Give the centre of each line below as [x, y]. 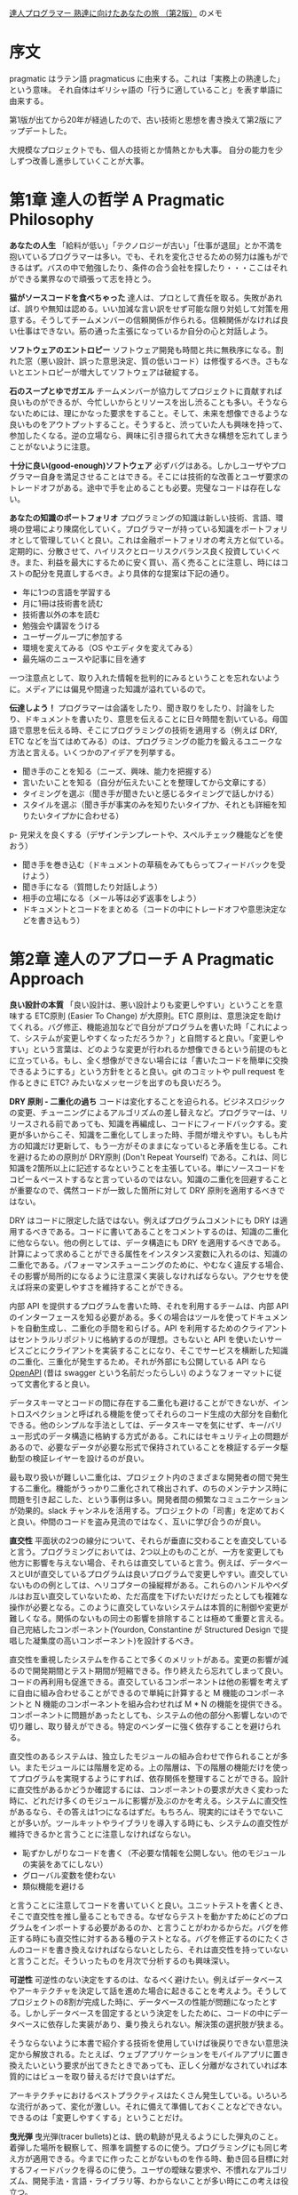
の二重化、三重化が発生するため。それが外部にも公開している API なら [138, 1361]
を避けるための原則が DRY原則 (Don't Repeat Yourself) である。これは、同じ [149, 1157]
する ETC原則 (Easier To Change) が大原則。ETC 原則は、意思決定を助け [149, 1016]
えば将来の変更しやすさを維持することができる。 [98, 1287]
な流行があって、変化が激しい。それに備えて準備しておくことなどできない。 [148, 2106]
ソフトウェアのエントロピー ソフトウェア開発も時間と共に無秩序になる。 [142, 350]
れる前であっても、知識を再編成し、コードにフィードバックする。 [160, 1123]
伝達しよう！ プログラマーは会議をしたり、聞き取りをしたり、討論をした [142, 708]
